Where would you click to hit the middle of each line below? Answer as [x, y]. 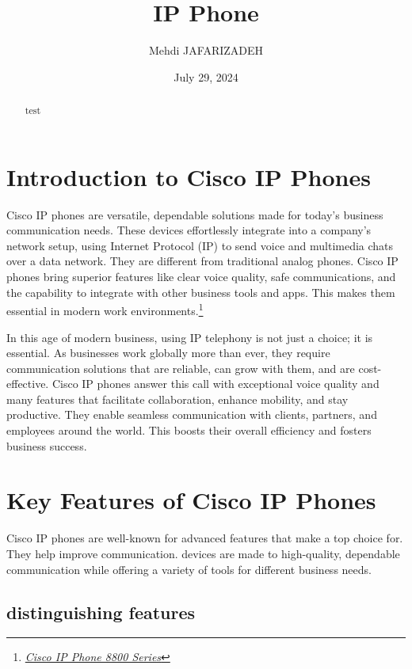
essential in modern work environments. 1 [105, 309]
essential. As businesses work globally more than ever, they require [168, 353]
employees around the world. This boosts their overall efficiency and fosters [189, 430]
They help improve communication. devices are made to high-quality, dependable [203, 553]
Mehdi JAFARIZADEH [206, 50]
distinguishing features [101, 612]
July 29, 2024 [206, 76]
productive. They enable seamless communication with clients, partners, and [192, 414]
